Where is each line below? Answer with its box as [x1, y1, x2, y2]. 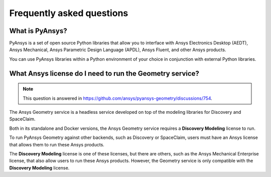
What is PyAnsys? [9, 27, 67, 35]
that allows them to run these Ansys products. [9, 141, 105, 147]
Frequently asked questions [9, 8, 128, 19]
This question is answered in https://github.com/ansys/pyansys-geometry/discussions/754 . [23, 95, 213, 101]
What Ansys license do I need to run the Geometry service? [9, 69, 199, 78]
